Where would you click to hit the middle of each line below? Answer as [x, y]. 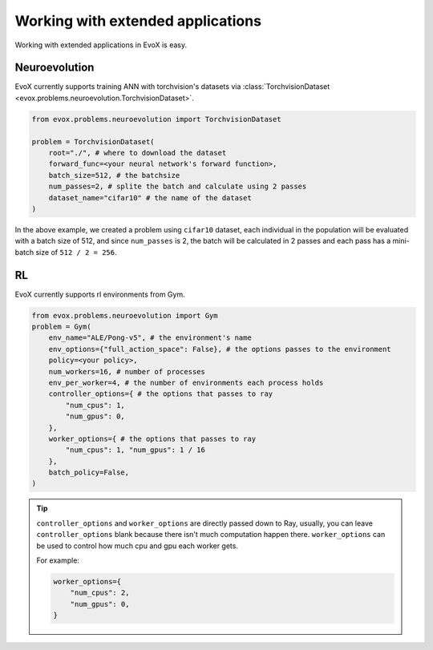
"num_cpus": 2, [100, 593]
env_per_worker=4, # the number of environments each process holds [186, 382]
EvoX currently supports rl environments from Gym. [100, 294]
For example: [58, 560]
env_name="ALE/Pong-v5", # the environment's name [150, 338]
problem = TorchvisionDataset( [93, 141]
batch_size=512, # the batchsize [114, 175]
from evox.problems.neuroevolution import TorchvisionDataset [156, 119]
